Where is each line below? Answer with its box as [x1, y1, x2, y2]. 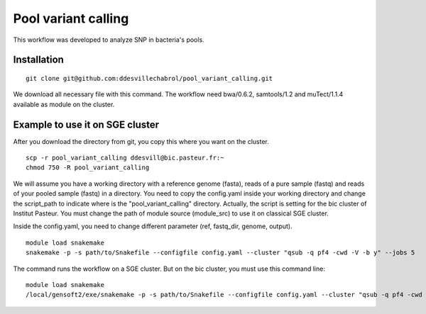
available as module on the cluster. [13, 100, 115, 108]
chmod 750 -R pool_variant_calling [26, 164, 150, 172]
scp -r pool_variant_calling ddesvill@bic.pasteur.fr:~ [26, 154, 224, 162]
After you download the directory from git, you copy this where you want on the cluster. [13, 137, 269, 145]
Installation [13, 54, 64, 66]
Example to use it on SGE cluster [13, 118, 160, 130]
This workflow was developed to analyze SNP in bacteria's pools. [13, 35, 205, 44]
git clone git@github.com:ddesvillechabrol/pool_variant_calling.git [26, 74, 273, 82]
